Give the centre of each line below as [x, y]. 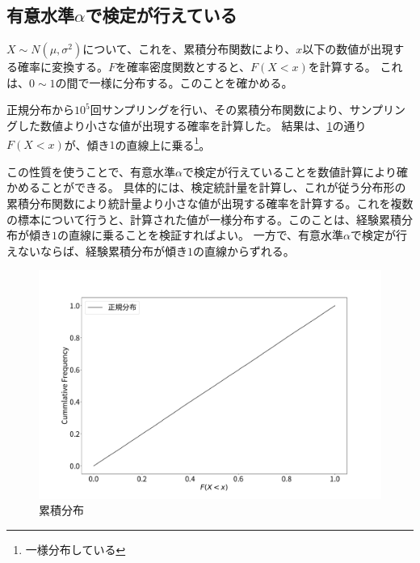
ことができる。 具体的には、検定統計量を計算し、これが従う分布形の [223, 187]
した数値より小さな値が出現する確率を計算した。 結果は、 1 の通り [192, 125]
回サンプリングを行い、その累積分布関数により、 [220, 110]
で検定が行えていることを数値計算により [290, 171]
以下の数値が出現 [348, 49]
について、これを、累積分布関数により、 [189, 49]
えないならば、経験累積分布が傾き [97, 250]
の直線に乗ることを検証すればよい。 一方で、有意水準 [201, 235]
